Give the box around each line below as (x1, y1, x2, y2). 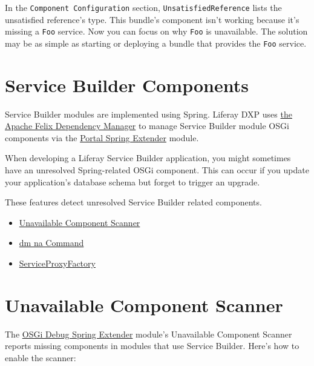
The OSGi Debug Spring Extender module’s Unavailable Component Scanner (5, 327, 292, 340)
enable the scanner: (5, 351, 76, 364)
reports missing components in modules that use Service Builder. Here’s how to (5, 339, 299, 352)
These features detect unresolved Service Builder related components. (5, 196, 262, 208)
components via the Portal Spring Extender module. (5, 131, 199, 144)
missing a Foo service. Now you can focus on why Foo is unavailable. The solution (5, 25, 308, 38)
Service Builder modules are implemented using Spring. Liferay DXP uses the (5, 107, 292, 120)
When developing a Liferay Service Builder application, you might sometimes (5, 151, 291, 164)
